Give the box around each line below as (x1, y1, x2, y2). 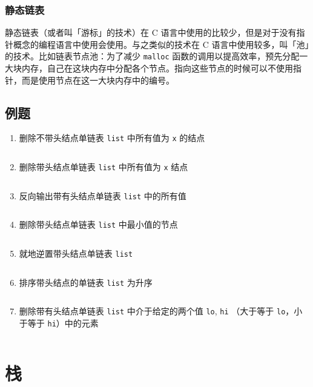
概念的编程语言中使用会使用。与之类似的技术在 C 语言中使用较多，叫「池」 (13, 38, 309, 50)
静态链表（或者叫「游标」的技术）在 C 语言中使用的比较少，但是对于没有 (5, 26, 297, 39)
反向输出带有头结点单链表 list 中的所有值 (19, 189, 186, 202)
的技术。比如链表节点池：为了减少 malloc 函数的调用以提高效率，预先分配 (5, 50, 300, 62)
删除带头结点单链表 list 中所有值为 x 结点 (19, 160, 188, 173)
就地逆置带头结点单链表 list (19, 247, 133, 260)
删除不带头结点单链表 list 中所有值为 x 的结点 (19, 131, 205, 144)
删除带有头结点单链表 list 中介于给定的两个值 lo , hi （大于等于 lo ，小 (19, 305, 303, 317)
